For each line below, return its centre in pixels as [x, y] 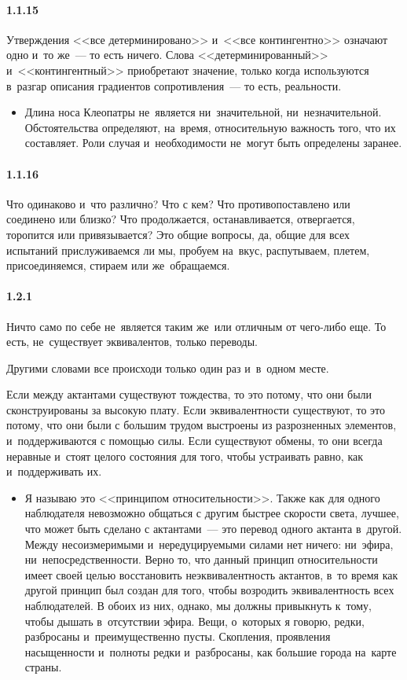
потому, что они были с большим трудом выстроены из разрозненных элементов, [202, 425]
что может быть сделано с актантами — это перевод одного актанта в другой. [213, 529]
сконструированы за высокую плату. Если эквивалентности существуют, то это [196, 409]
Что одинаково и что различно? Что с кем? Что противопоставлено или [178, 203]
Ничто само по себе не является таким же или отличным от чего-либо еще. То [196, 326]
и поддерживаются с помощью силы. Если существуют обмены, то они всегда [194, 441]
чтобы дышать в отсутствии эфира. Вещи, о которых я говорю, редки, [194, 621]
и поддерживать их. [54, 471]
